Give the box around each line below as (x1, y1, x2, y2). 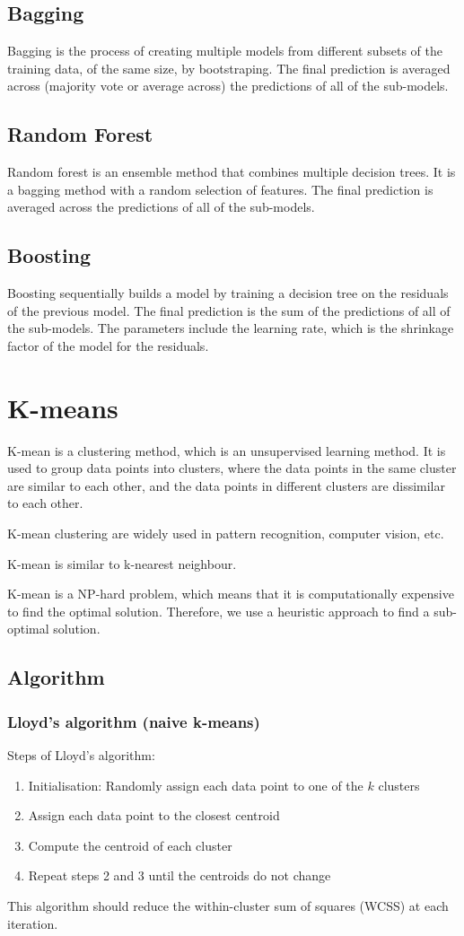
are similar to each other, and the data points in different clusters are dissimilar (7, 476, 445, 494)
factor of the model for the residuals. (7, 336, 209, 354)
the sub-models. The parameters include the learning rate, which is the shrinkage (7, 319, 454, 337)
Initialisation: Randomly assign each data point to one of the (28, 775, 363, 794)
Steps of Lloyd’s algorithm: (7, 746, 155, 765)
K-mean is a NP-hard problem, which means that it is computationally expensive (7, 584, 454, 603)
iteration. (7, 914, 58, 932)
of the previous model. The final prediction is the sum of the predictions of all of (7, 301, 451, 319)
